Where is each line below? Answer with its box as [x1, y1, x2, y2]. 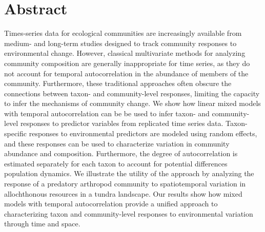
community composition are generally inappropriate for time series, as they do [4, 57, 250, 68]
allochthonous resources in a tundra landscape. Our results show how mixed [4, 188, 242, 199]
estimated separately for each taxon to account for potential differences [4, 158, 228, 168]
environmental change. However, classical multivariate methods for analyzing [4, 48, 246, 58]
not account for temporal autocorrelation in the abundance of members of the [4, 68, 249, 78]
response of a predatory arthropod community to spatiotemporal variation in [4, 178, 246, 189]
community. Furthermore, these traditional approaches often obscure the [4, 78, 232, 89]
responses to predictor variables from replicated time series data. [20, 118, 223, 129]
